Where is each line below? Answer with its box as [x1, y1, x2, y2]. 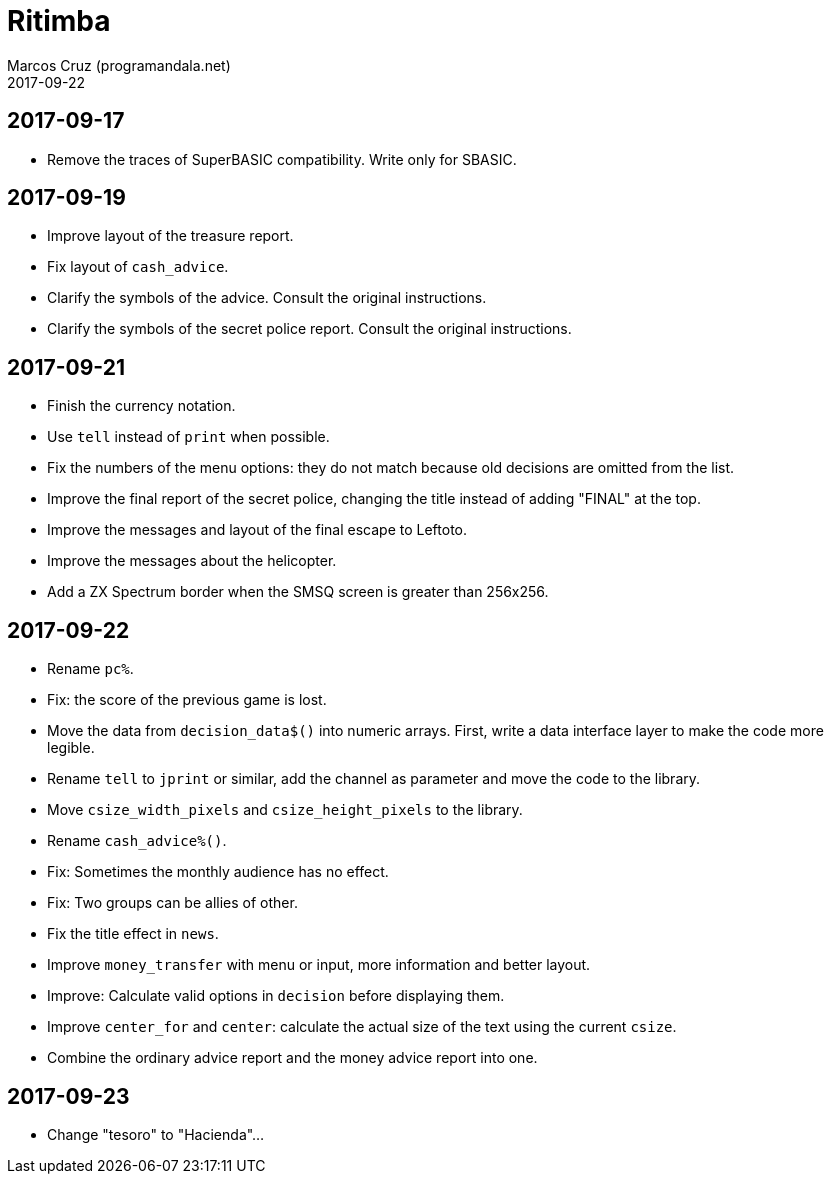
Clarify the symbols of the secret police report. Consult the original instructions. [47, 320, 572, 338]
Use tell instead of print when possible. [47, 428, 330, 446]
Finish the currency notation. [47, 397, 236, 415]
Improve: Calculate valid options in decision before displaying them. [47, 987, 505, 1005]
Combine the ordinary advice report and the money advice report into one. [47, 1049, 538, 1067]
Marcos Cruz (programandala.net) [7, 56, 231, 74]
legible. [47, 739, 95, 757]
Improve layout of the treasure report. [47, 227, 294, 245]
